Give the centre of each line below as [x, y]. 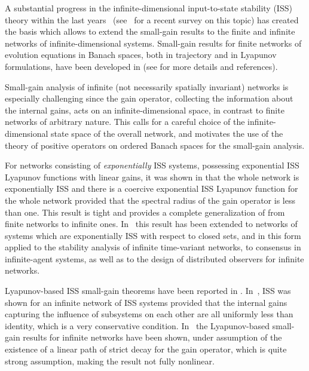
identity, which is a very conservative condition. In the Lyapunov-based [137, 325]
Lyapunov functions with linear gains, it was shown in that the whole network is [152, 177]
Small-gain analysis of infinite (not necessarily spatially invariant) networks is [147, 86]
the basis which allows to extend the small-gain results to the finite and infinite [150, 31]
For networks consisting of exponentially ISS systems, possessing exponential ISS [152, 165]
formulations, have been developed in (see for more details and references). [141, 66]
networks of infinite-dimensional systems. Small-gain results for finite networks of [153, 43]
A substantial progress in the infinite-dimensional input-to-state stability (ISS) [149, 8]
